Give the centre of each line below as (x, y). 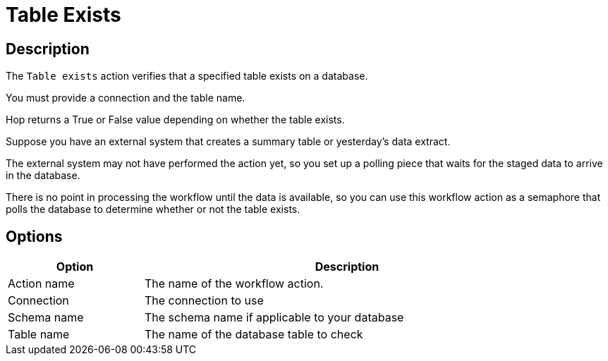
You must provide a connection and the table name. (126, 98)
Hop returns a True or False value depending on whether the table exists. (175, 120)
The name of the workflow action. (234, 284)
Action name (41, 284)
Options (34, 236)
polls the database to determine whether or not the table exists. (153, 209)
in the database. (43, 176)
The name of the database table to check (254, 335)
